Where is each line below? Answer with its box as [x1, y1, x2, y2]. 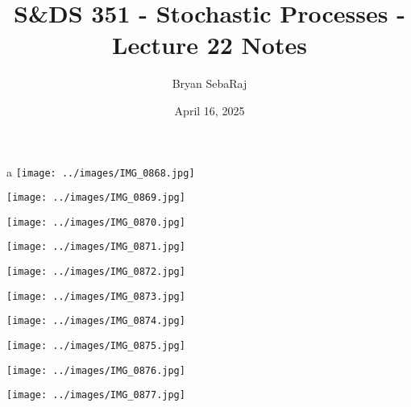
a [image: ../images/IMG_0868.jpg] [6, 163, 195, 180]
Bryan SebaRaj [172, 75, 247, 92]
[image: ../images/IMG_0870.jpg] [6, 216, 185, 228]
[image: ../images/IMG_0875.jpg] [6, 340, 185, 352]
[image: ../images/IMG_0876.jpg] [6, 364, 185, 376]
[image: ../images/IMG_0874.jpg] [6, 315, 185, 327]
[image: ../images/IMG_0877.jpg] [6, 389, 185, 401]
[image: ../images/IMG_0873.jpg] [6, 290, 185, 302]
